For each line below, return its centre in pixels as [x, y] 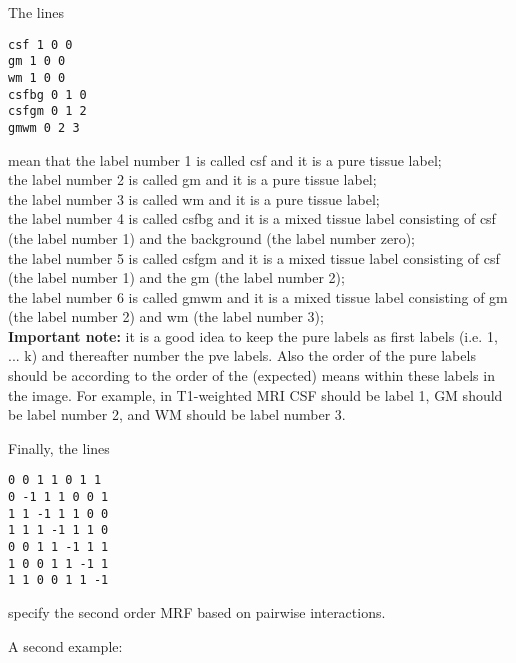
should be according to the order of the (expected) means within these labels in [251, 375]
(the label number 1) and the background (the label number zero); [211, 237]
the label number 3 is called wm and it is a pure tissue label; [194, 198]
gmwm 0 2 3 [44, 127]
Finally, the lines [59, 447]
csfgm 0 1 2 [47, 111]
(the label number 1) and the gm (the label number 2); [176, 277]
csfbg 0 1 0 [47, 94]
